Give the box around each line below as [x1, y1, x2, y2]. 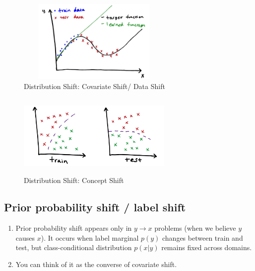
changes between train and [162, 232, 243, 243]
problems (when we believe [154, 222, 236, 233]
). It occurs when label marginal [41, 232, 139, 243]
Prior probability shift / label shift [4, 199, 186, 215]
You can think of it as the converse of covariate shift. [15, 259, 177, 269]
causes [15, 232, 35, 243]
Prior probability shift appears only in [15, 222, 132, 233]
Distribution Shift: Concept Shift [24, 175, 124, 185]
